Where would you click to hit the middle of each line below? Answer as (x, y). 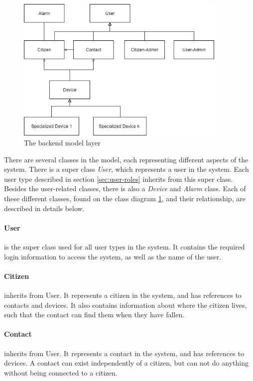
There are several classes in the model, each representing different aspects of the (126, 159)
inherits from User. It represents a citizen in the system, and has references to (123, 295)
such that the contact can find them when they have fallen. (94, 315)
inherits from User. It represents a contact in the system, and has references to (124, 353)
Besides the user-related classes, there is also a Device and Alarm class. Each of (125, 189)
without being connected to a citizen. (61, 372)
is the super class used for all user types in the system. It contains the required (125, 246)
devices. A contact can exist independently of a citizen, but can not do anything (126, 363)
